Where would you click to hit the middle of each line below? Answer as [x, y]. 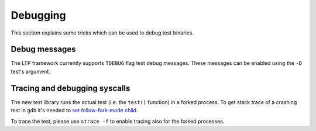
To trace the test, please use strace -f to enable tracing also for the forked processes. [118, 121]
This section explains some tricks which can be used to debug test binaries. [102, 33]
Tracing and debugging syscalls [71, 88]
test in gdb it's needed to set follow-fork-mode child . [74, 111]
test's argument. [31, 71]
